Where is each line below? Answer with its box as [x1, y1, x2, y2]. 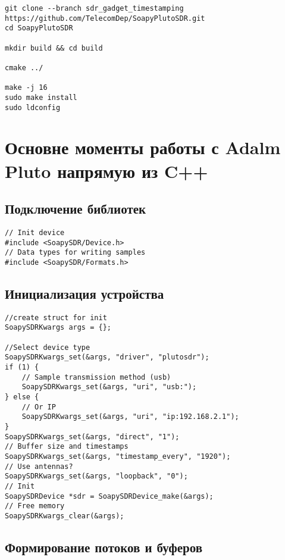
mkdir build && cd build [5, 43, 103, 52]
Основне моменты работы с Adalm [5, 135, 281, 159]
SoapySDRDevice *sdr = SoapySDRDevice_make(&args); [5, 492, 214, 500]
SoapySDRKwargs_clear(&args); [5, 511, 124, 520]
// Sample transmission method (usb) [21, 373, 171, 381]
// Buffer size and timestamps [5, 442, 129, 451]
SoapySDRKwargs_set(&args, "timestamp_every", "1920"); [5, 452, 231, 461]
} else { [5, 393, 39, 402]
